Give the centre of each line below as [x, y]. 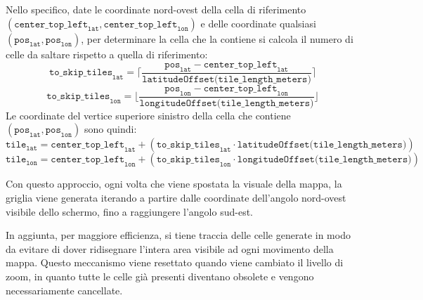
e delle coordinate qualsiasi [258, 23]
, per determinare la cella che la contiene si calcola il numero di [217, 38]
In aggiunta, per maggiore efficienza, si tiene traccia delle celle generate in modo [178, 235]
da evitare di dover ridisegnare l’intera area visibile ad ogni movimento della [170, 248]
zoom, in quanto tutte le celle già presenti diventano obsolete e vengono [160, 276]
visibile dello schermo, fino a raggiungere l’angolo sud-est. [129, 211]
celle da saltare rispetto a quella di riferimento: [107, 54]
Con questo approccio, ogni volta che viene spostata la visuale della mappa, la [174, 184]
